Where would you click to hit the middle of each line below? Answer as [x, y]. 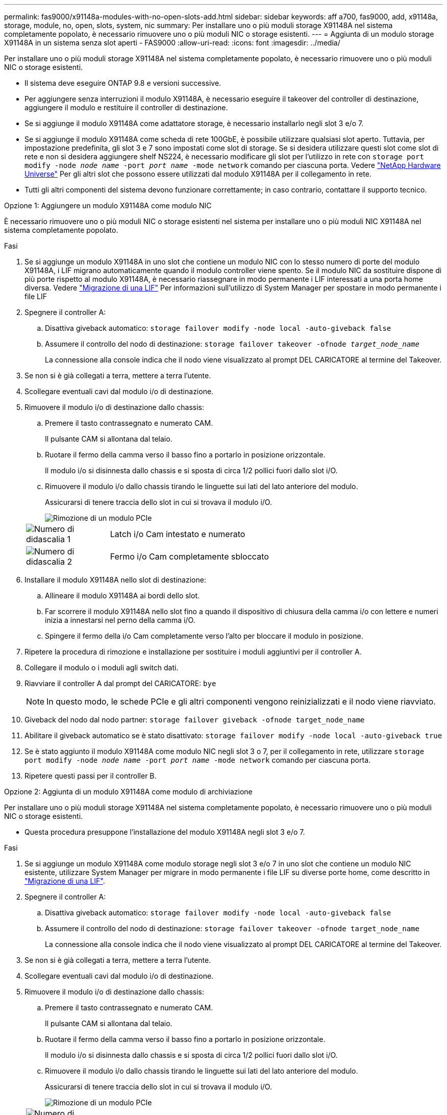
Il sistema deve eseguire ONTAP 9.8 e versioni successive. [123, 83]
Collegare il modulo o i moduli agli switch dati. [102, 668]
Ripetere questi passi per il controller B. [91, 776]
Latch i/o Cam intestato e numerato [178, 534]
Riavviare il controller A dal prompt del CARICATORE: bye [120, 683]
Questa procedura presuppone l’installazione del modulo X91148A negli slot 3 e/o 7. [165, 832]
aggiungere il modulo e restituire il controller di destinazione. [126, 107]
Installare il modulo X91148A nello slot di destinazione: [115, 580]
